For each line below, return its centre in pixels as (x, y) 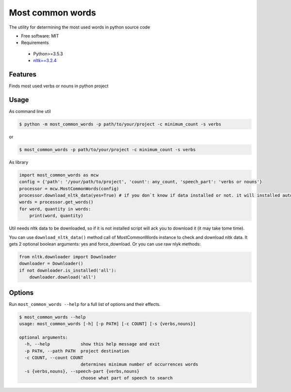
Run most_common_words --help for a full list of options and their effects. (85, 304)
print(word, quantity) (56, 216)
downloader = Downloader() (51, 264)
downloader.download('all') (63, 277)
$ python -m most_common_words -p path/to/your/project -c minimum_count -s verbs (120, 124)
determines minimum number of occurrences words (139, 364)
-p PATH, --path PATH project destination (77, 351)
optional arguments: (43, 337)
